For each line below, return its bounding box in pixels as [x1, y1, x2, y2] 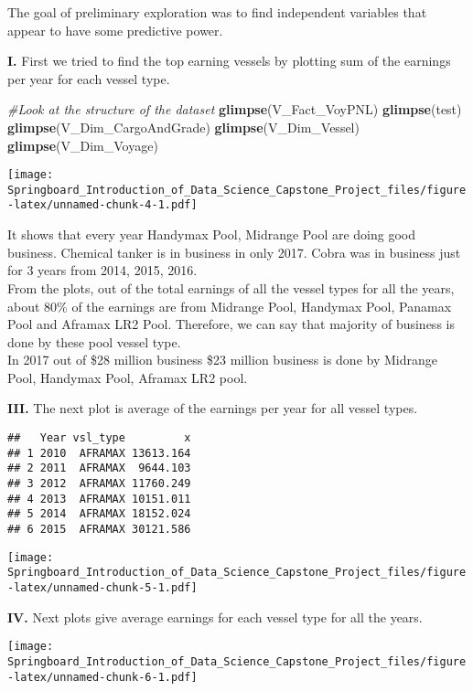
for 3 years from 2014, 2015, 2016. [7, 260, 198, 280]
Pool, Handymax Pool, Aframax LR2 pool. [7, 367, 248, 387]
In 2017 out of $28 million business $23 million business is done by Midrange [7, 350, 437, 369]
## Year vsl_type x [7, 431, 191, 445]
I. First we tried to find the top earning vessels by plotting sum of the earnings [7, 51, 451, 70]
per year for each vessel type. [7, 69, 170, 88]
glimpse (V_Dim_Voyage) [7, 135, 158, 154]
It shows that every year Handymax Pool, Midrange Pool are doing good [7, 225, 415, 244]
